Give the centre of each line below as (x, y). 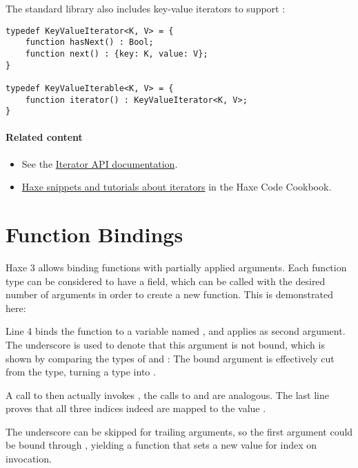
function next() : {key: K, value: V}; (117, 53)
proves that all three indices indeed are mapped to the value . (136, 408)
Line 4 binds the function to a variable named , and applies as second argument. (176, 331)
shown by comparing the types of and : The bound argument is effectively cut (170, 358)
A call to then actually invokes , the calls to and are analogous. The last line (167, 394)
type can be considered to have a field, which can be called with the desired (166, 281)
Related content (44, 137)
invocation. (29, 459)
